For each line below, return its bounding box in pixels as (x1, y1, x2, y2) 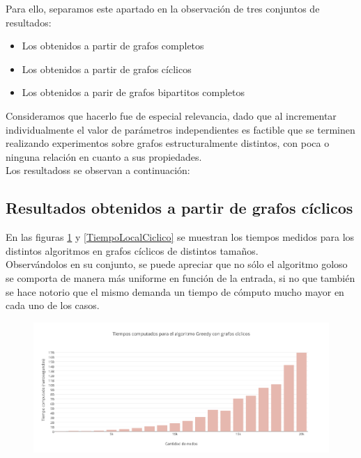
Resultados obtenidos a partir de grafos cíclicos (6, 197, 353, 219)
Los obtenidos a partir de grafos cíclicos (22, 61, 192, 76)
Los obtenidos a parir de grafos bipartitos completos (22, 85, 245, 100)
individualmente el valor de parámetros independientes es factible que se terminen (6, 122, 355, 136)
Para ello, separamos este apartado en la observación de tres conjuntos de (6, 1, 320, 15)
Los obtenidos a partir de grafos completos (22, 38, 204, 53)
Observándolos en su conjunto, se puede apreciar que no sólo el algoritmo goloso (6, 257, 348, 271)
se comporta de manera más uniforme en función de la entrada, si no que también (6, 270, 355, 285)
